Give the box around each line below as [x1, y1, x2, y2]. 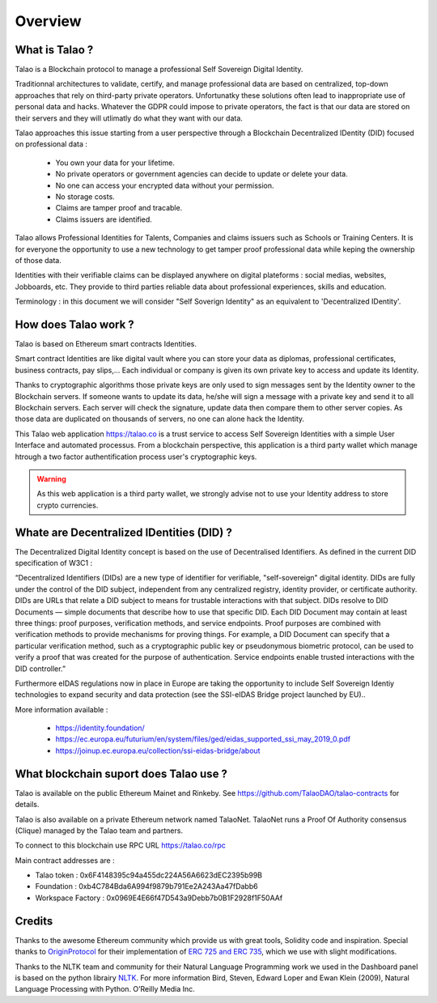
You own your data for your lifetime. [55, 158, 176, 168]
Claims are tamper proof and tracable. [55, 203, 183, 213]
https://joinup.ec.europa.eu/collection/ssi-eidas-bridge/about [55, 746, 261, 755]
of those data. [15, 255, 62, 265]
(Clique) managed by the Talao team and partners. [15, 826, 184, 835]
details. [15, 800, 40, 810]
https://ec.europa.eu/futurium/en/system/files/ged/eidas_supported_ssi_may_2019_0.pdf [55, 734, 351, 744]
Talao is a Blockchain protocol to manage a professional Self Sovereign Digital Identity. [15, 65, 303, 74]
